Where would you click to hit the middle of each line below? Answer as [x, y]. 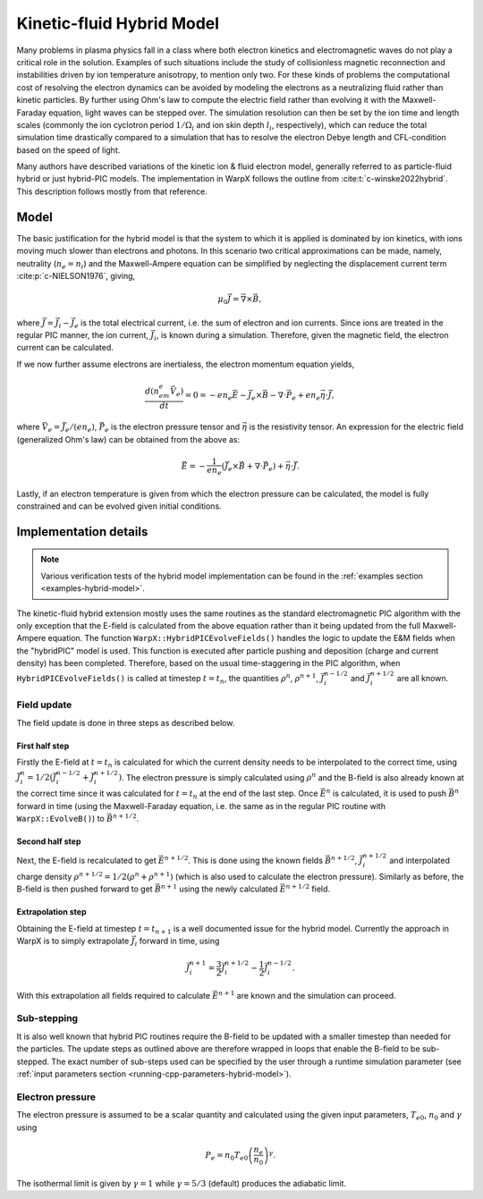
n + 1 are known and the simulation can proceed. [307, 995]
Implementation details [82, 532]
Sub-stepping [47, 1018]
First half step [43, 746]
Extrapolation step [51, 912]
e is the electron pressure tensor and [172, 428]
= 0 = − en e [208, 396]
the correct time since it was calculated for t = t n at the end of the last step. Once [167, 794]
